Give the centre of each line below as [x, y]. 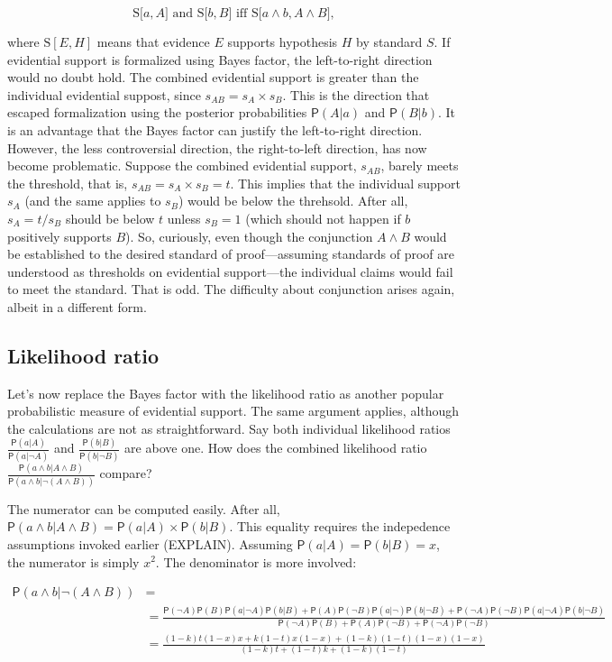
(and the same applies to [93, 201]
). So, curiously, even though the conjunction [249, 236]
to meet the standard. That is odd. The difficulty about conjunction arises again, [231, 289]
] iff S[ [245, 14]
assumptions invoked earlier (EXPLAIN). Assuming [150, 543]
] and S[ [187, 14]
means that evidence [153, 41]
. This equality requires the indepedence [340, 526]
